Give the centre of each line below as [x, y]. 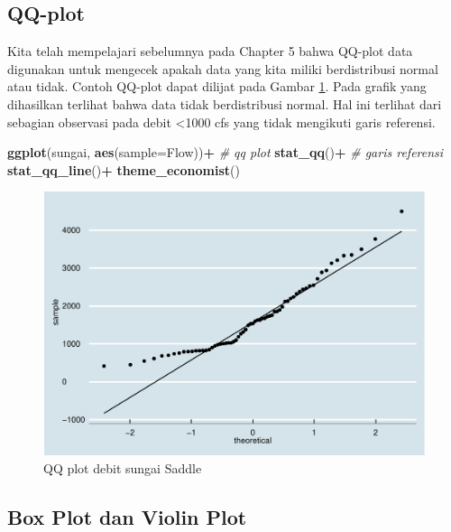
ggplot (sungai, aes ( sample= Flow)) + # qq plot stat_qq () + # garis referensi [225, 152]
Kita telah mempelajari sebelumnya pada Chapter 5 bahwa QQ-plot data [210, 51]
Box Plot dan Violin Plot [127, 516]
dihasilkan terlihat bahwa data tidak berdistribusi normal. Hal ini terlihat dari [225, 103]
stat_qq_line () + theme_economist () [124, 169]
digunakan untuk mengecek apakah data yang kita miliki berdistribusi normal [223, 68]
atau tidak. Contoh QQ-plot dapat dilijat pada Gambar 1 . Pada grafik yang [217, 86]
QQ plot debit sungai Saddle [123, 467]
